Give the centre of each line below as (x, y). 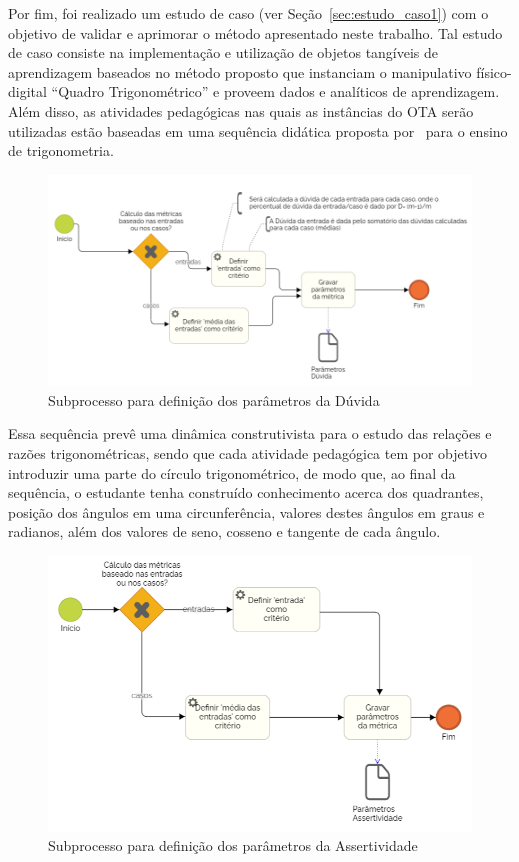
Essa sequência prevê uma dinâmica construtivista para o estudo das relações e (250, 433)
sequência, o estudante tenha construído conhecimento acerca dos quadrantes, (246, 492)
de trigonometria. (61, 150)
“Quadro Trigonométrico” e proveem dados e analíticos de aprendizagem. (275, 91)
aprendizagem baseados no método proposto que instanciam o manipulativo (240, 71)
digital (27, 91)
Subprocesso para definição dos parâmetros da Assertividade (233, 845)
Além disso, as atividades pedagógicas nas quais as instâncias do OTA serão (241, 110)
